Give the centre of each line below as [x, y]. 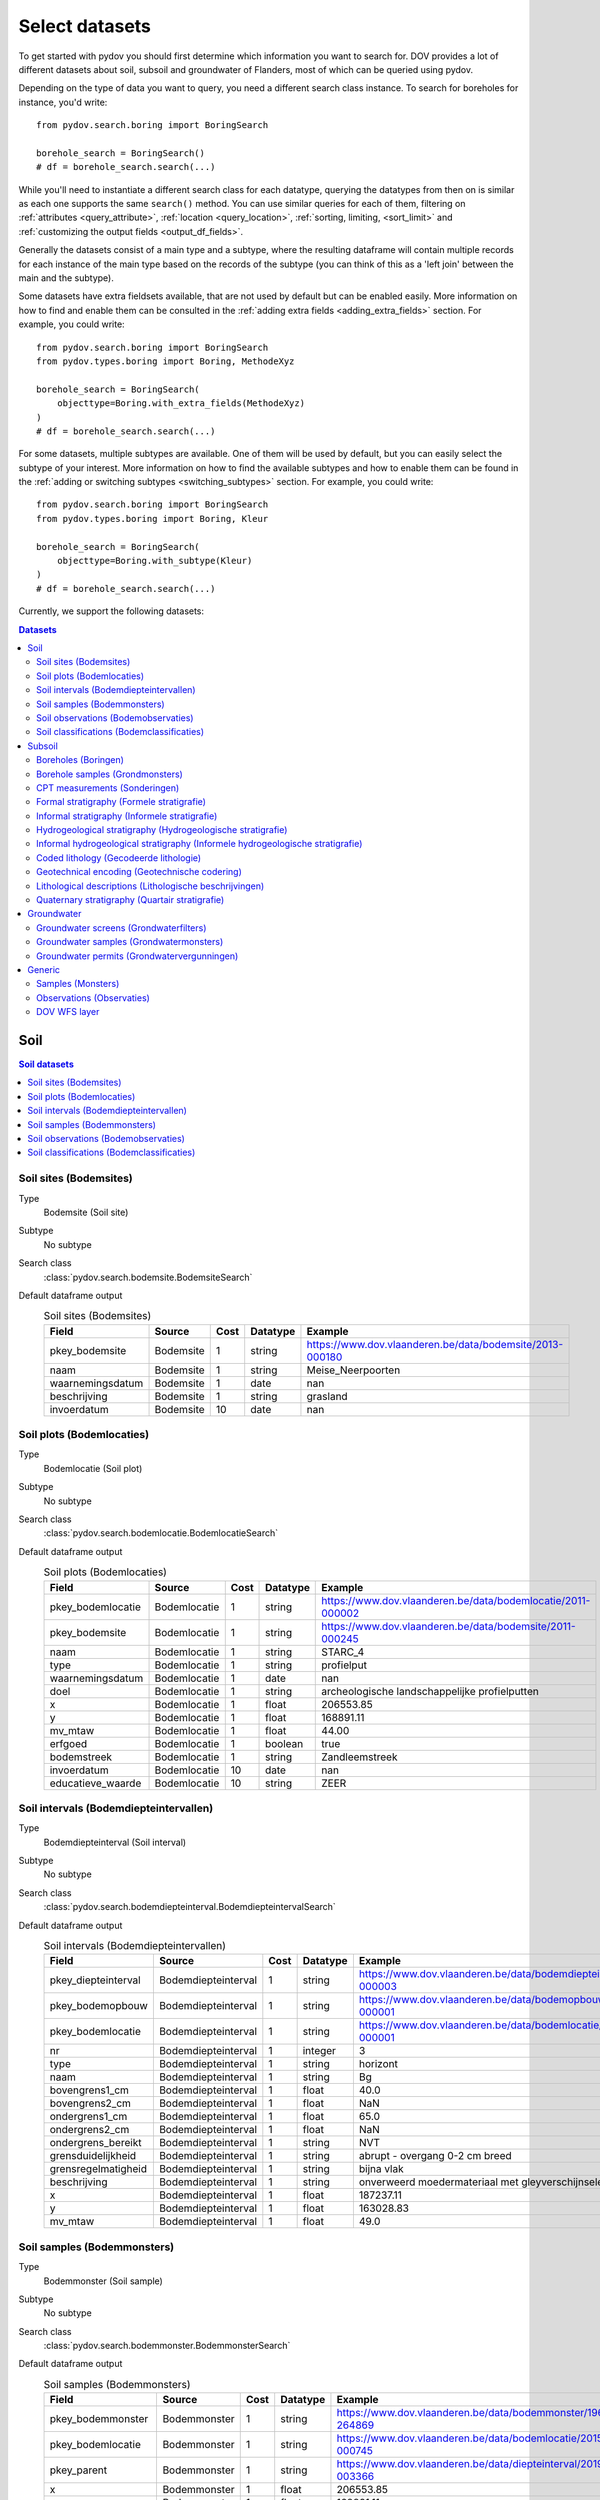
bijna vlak [381, 2169]
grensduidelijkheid [93, 2156]
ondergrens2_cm [89, 2130]
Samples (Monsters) [78, 984]
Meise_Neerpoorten [353, 1370]
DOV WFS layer [68, 1012]
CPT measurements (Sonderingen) [108, 787]
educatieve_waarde [95, 1783]
